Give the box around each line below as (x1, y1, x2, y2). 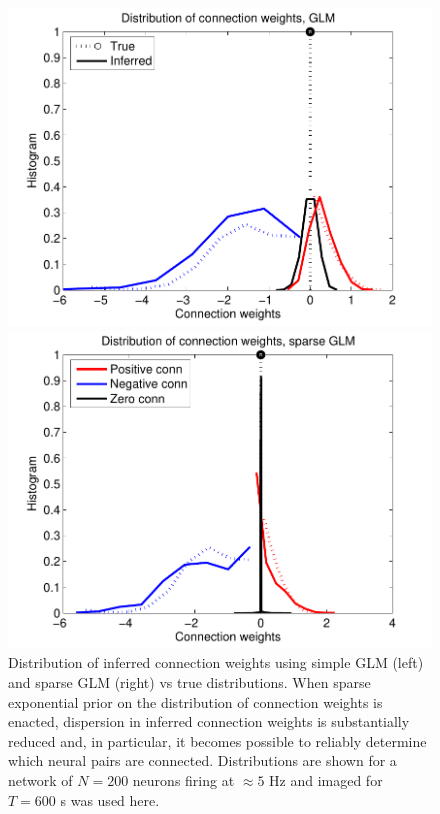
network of (8, 769, 73, 790)
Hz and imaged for (269, 769, 383, 790)
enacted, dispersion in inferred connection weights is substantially (8, 711, 410, 732)
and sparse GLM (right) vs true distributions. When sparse (8, 672, 371, 692)
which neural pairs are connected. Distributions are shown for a (8, 750, 397, 771)
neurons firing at (132, 769, 235, 790)
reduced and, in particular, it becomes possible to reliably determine (8, 730, 427, 751)
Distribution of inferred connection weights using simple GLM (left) (8, 652, 424, 673)
